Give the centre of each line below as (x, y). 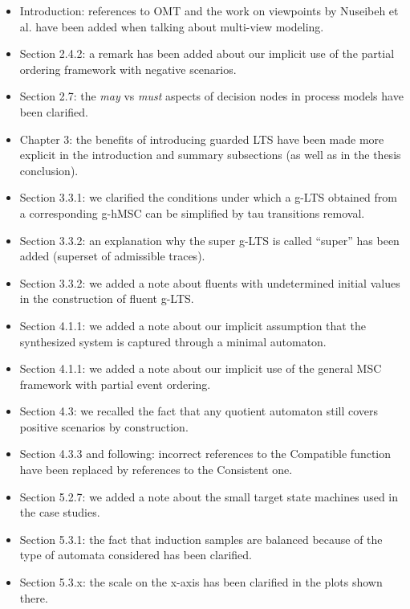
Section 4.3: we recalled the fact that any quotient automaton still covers (199, 411)
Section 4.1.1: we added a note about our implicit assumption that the (193, 325)
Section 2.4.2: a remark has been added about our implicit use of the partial (207, 53)
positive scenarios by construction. (104, 426)
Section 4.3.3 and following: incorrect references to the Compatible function (205, 454)
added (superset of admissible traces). (112, 256)
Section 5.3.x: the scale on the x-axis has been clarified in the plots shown (201, 582)
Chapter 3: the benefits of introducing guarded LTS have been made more (202, 139)
